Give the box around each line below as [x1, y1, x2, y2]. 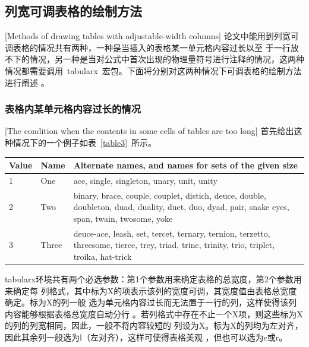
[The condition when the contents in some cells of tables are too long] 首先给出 [5, 125, 294, 137]
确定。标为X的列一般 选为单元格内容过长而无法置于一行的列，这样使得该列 [5, 296, 297, 308]
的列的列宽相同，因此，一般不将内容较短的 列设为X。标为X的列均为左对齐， [5, 319, 303, 332]
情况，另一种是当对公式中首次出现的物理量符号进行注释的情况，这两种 [29, 53, 304, 65]
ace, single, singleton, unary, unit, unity [73, 174, 217, 186]
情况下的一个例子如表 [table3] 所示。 [12, 136, 157, 148]
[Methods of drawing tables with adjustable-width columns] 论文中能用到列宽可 [5, 30, 299, 42]
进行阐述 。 [5, 76, 49, 88]
